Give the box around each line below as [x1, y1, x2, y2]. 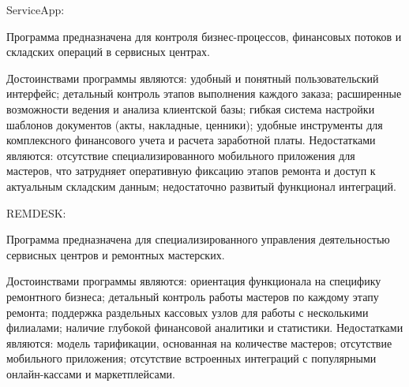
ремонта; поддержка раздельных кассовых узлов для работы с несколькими [6, 303, 369, 320]
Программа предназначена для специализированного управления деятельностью [6, 231, 390, 247]
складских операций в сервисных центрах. [6, 43, 210, 60]
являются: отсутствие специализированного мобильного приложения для [6, 147, 355, 163]
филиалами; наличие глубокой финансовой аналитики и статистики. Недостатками [6, 319, 403, 336]
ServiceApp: [6, 2, 65, 17]
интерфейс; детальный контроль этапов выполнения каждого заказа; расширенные [6, 85, 402, 102]
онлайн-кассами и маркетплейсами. [6, 365, 175, 381]
